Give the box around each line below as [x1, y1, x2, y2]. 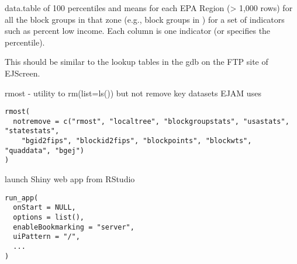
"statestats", [5, 127, 60, 136]
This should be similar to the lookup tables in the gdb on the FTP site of [5, 55, 268, 68]
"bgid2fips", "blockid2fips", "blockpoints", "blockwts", [21, 137, 252, 145]
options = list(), [13, 213, 85, 221]
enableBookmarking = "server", [13, 223, 134, 231]
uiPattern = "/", [13, 232, 80, 241]
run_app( [5, 193, 39, 202]
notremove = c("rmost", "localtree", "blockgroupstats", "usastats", [13, 117, 289, 126]
